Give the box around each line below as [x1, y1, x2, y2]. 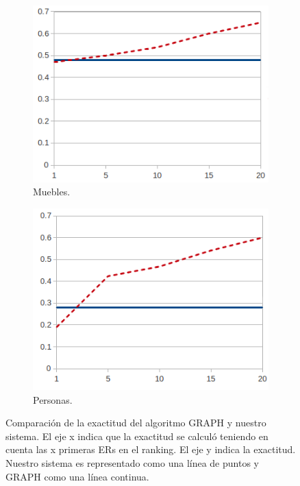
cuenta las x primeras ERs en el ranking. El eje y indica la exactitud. [5, 442, 296, 457]
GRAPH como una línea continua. [5, 469, 149, 483]
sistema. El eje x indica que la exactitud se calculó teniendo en [5, 428, 268, 443]
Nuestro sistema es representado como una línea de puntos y [5, 456, 259, 470]
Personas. [33, 392, 73, 406]
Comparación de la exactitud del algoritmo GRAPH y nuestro [5, 415, 266, 430]
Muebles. [33, 184, 71, 199]
